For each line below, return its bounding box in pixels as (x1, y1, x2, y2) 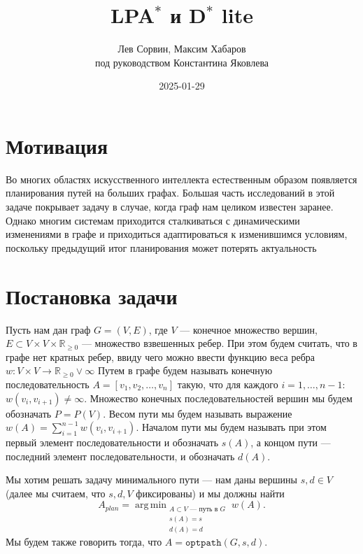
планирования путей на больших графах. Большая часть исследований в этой (6, 185, 335, 200)
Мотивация (6, 131, 108, 159)
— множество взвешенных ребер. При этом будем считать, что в (81, 336, 357, 350)
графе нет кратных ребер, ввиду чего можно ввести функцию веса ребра (6, 349, 315, 364)
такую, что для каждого (177, 376, 278, 391)
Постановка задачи (6, 281, 178, 310)
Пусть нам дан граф (6, 322, 91, 336)
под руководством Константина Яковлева (94, 55, 269, 69)
